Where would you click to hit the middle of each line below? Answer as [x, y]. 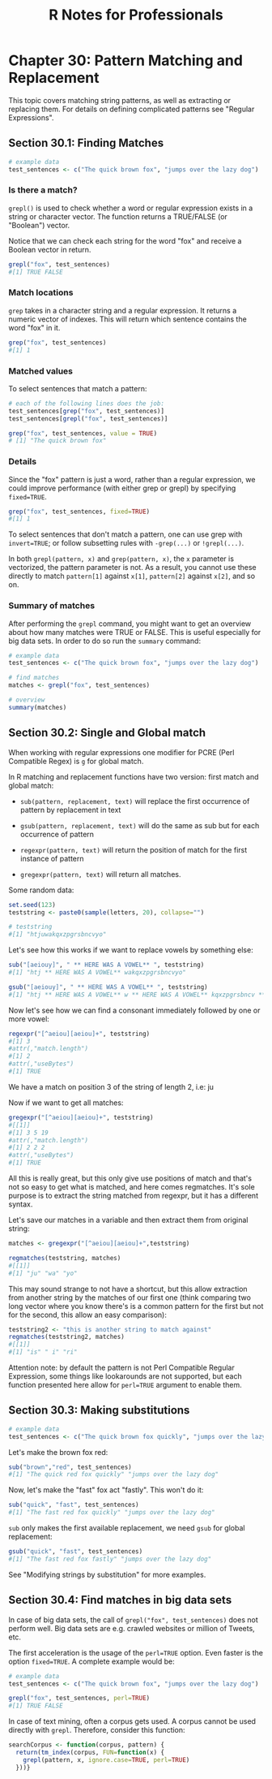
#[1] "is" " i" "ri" [43, 1352]
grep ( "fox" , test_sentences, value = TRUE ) [83, 433]
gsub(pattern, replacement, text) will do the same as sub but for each [140, 825]
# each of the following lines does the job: [86, 404]
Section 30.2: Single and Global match [107, 733]
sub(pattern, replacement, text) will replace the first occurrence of [135, 801]
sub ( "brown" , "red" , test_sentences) [70, 1467]
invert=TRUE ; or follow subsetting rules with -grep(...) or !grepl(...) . [126, 543]
